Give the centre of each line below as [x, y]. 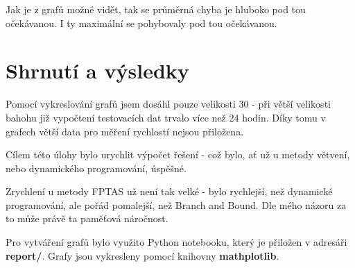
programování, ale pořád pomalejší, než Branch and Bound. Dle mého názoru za [176, 204]
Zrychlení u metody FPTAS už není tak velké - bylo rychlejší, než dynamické [169, 191]
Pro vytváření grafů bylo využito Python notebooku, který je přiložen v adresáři [176, 242]
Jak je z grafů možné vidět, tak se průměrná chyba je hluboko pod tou [156, 9]
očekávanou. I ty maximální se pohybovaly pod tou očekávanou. [141, 23]
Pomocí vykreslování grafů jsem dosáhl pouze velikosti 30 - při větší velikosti [168, 104]
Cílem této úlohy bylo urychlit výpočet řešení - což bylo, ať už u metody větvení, [178, 154]
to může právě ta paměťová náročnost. [87, 218]
